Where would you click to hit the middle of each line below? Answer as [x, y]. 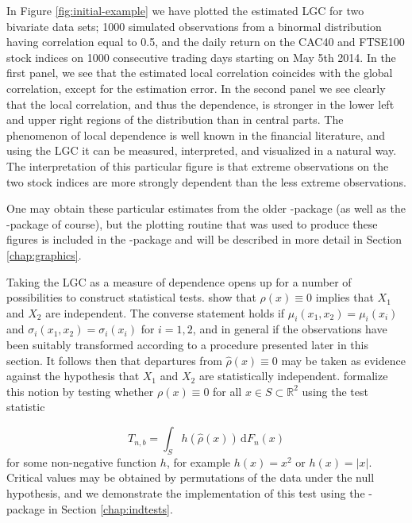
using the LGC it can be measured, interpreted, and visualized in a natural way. [202, 150]
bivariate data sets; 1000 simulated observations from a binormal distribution [194, 26]
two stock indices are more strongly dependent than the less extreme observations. [206, 181]
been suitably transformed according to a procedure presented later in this [187, 345]
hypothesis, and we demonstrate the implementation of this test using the [186, 493]
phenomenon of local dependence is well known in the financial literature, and [196, 135]
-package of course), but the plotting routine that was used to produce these [192, 223]
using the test [335, 391]
